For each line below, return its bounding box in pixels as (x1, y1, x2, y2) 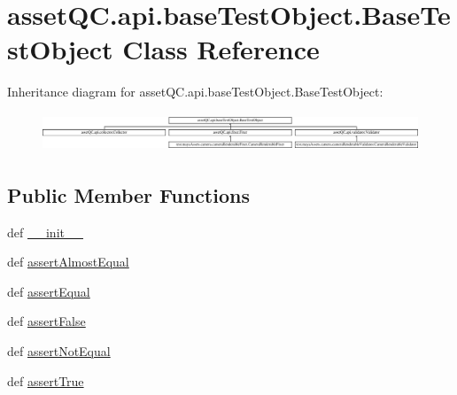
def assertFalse (7, 312, 86, 330)
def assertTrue (7, 371, 84, 390)
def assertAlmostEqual (7, 252, 129, 271)
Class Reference (122, 31, 320, 67)
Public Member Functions (7, 181, 250, 208)
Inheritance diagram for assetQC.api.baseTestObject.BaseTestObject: (7, 82, 383, 101)
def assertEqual (7, 282, 90, 300)
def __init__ (7, 222, 83, 241)
